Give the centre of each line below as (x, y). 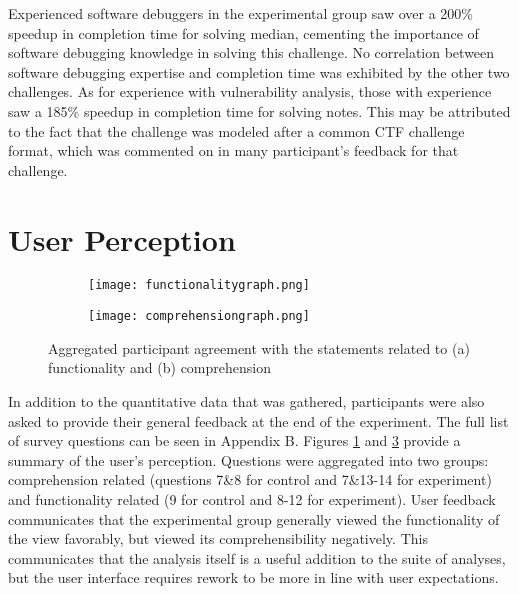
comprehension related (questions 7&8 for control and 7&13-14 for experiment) (250, 479)
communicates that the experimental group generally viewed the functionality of (254, 518)
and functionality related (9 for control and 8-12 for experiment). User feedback (252, 498)
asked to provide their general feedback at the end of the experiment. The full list (258, 420)
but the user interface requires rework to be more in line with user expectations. (253, 577)
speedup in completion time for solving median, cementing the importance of (243, 32)
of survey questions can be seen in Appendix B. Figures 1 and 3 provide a (234, 440)
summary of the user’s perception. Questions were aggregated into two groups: (248, 459)
